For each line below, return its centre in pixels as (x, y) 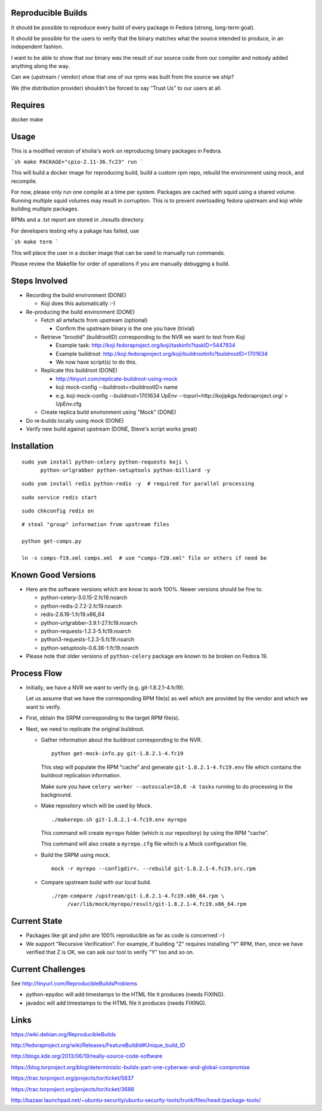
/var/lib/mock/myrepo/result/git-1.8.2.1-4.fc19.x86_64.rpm (157, 904)
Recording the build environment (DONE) (76, 295)
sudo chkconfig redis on (58, 511)
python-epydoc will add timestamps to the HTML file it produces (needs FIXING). (126, 994)
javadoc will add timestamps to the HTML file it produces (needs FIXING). (116, 1003)
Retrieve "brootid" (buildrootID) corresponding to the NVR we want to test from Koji (143, 337)
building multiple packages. (45, 209)
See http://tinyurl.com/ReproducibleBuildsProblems (74, 983)
